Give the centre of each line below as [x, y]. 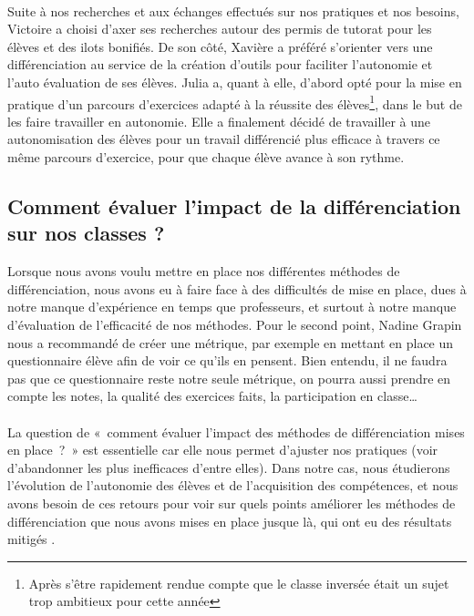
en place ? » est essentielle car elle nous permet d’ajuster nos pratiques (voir [223, 450]
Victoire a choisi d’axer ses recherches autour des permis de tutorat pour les [220, 29]
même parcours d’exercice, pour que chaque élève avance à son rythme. [206, 157]
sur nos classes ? [86, 233]
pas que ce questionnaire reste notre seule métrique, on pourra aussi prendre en [229, 378]
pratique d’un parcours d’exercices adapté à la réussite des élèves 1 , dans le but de [235, 102]
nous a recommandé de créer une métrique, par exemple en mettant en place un [231, 342]
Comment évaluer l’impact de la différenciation [234, 205]
